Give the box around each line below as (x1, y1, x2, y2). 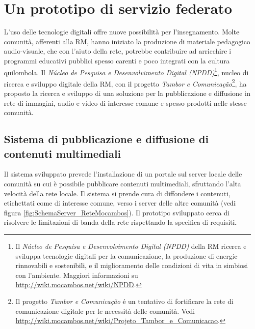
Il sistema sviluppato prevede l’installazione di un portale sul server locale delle (4, 169, 242, 179)
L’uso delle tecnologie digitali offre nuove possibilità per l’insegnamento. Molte (4, 27, 240, 37)
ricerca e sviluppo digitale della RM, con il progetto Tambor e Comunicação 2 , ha (4, 77, 247, 89)
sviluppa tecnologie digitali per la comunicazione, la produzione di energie (15, 250, 237, 261)
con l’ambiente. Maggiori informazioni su (15, 269, 138, 280)
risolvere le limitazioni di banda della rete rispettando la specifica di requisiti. (4, 217, 237, 227)
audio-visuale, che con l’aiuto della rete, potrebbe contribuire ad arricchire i (4, 46, 231, 56)
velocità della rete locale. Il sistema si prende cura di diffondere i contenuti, (4, 188, 230, 198)
